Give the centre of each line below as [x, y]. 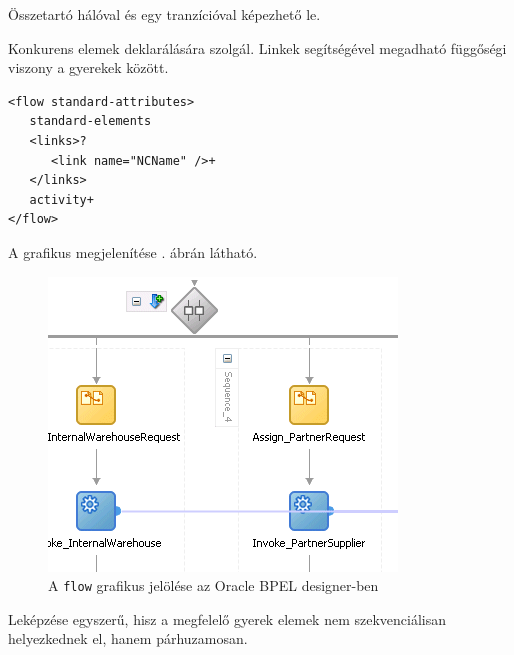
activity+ [61, 199]
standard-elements [90, 121]
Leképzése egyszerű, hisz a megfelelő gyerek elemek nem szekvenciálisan [227, 618]
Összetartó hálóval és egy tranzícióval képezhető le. [164, 14]
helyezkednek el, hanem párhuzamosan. [128, 638]
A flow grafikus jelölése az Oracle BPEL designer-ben [213, 585]
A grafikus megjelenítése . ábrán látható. [133, 251]
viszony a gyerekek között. [88, 67]
